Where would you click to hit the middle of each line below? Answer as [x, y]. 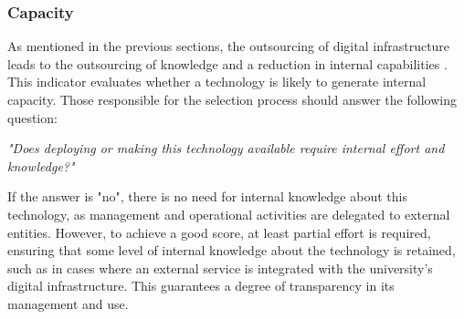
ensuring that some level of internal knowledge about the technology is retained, [232, 250]
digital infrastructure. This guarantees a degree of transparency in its [201, 286]
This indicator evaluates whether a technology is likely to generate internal [217, 82]
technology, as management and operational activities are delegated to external [229, 214]
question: [32, 117]
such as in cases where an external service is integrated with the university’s [220, 268]
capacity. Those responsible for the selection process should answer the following [232, 99]
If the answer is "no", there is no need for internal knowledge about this [207, 196]
